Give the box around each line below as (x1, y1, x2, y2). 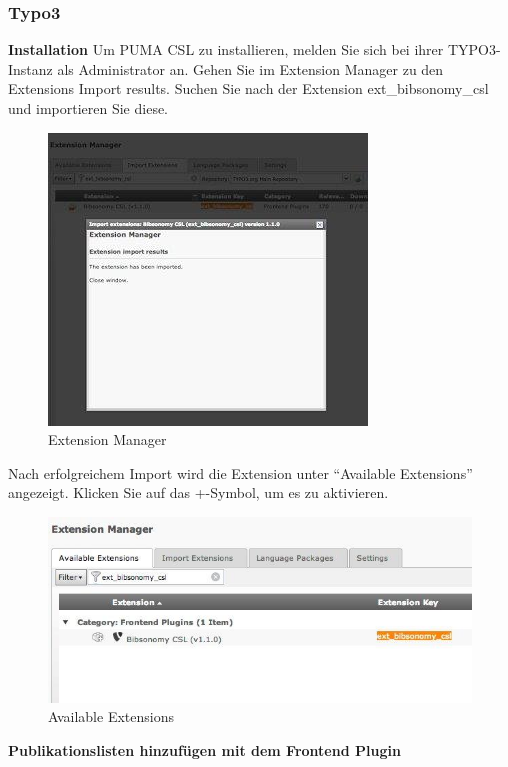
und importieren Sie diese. (8, 98, 169, 118)
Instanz (8, 58, 53, 79)
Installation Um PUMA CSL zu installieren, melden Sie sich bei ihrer (8, 39, 444, 60)
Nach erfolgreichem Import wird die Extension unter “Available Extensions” (8, 462, 473, 483)
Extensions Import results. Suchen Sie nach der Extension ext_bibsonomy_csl (8, 78, 489, 99)
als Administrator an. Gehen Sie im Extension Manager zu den (57, 58, 444, 79)
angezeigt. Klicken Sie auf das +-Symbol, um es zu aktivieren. (8, 482, 389, 503)
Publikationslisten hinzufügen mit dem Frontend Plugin (8, 739, 401, 760)
